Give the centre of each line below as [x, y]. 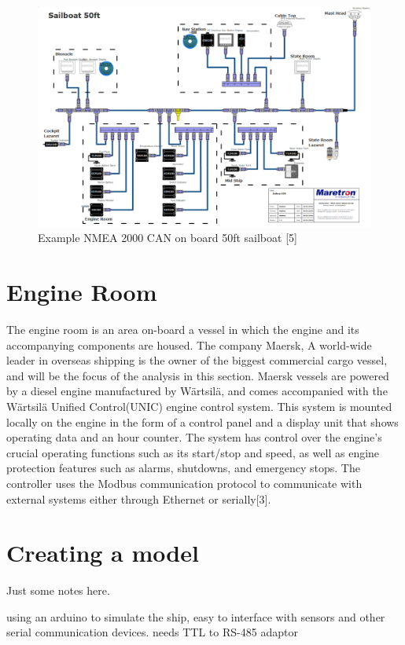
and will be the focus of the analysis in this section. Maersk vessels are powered [198, 375]
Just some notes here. [58, 590]
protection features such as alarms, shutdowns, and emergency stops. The [183, 468]
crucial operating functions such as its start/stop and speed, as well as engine [193, 452]
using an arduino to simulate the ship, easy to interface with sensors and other [196, 616]
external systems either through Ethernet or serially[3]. [139, 498]
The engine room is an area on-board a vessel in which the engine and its [183, 330]
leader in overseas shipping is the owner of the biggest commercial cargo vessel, [197, 360]
